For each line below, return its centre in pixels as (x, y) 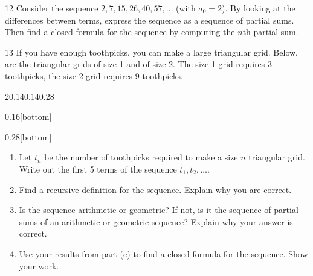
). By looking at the (259, 8)
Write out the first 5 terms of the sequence (98, 169)
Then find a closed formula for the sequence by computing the (120, 32)
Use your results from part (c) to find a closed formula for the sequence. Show (163, 253)
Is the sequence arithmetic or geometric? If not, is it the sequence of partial (159, 210)
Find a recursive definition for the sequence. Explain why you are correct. (155, 189)
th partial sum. (270, 32)
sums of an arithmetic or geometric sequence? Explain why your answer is (156, 221)
